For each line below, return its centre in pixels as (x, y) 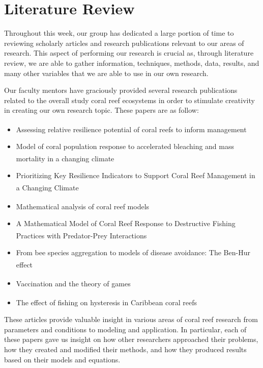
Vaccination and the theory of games (73, 283)
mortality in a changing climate (65, 158)
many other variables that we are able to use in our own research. (106, 73)
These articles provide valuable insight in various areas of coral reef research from (131, 319)
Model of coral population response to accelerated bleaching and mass (125, 146)
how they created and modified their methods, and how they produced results (125, 349)
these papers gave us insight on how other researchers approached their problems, (131, 339)
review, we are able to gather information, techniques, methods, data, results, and (132, 63)
